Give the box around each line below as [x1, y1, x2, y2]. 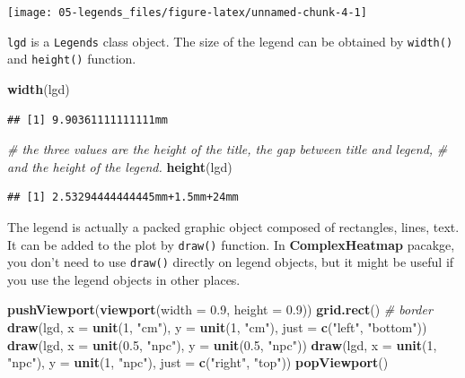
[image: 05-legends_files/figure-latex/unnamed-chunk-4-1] [7, 6, 367, 19]
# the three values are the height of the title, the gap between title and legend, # [7, 140, 448, 159]
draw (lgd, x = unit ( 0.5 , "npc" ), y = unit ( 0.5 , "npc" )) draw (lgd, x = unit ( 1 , [7, 335, 437, 354]
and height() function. [7, 49, 136, 68]
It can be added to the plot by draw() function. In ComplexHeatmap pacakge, [7, 235, 455, 253]
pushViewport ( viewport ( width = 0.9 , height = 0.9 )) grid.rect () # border [7, 300, 433, 319]
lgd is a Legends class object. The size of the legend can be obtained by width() [7, 31, 453, 50]
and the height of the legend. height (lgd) [7, 157, 232, 176]
